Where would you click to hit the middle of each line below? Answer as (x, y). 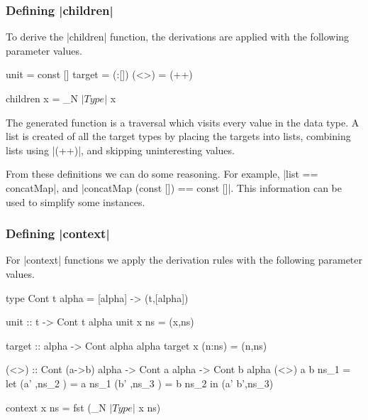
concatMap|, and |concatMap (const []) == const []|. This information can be (174, 187)
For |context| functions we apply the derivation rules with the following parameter (184, 260)
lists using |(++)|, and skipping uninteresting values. (120, 150)
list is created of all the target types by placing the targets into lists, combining (178, 136)
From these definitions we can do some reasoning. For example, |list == (162, 174)
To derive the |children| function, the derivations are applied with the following (178, 37)
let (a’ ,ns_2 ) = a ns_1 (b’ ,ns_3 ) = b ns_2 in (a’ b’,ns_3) (140, 383)
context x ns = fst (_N (56, 407)
